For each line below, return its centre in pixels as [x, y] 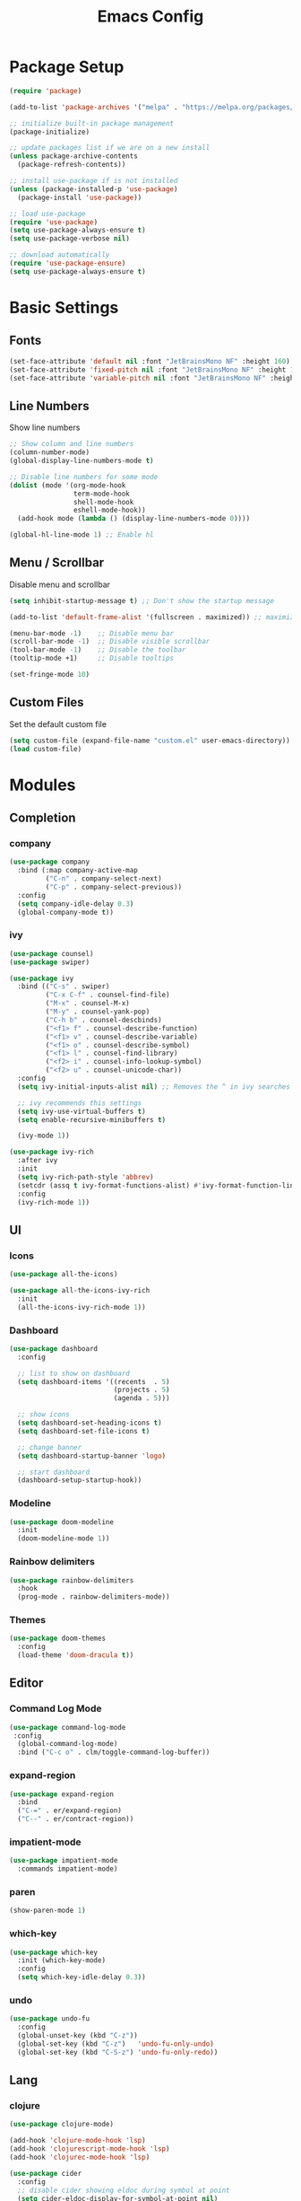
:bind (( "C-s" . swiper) [64, 987]
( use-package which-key [54, 1952]
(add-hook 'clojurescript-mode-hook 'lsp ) [90, 2149]
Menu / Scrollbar [57, 563]
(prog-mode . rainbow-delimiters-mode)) [94, 1597]
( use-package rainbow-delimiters [72, 1580]
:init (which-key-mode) [61, 1960]
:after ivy [38, 1161]
